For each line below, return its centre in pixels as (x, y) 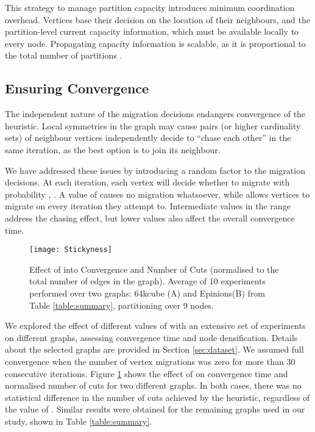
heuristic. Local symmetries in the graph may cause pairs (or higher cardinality (153, 125)
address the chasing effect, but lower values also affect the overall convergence (150, 218)
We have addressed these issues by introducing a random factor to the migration (155, 170)
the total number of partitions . (64, 55)
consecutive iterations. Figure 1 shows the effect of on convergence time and (147, 373)
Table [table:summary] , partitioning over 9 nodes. (122, 305)
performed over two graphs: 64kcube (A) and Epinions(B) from (147, 293)
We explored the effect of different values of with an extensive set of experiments (155, 326)
